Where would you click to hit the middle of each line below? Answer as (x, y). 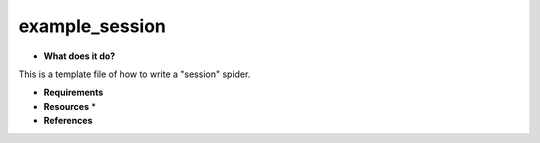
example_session (92, 26)
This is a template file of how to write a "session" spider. (134, 74)
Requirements (73, 92)
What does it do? (79, 56)
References (68, 121)
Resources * (70, 106)
